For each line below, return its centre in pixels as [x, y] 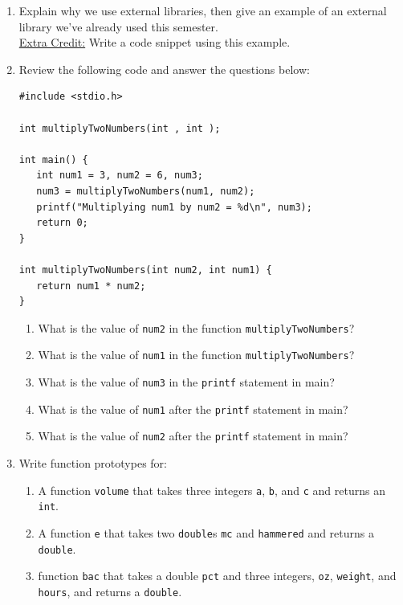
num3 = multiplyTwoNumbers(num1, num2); [146, 191]
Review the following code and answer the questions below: [164, 69]
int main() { [53, 159]
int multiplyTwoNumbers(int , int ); [120, 128]
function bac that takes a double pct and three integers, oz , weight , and [217, 576]
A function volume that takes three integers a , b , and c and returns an [212, 490]
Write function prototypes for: [93, 462]
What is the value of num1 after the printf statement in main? [193, 409]
